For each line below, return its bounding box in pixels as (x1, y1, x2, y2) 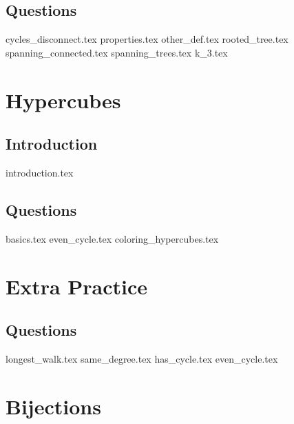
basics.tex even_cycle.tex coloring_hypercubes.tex (6, 231, 219, 245)
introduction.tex (6, 165, 74, 179)
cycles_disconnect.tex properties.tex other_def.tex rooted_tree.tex (6, 32, 288, 46)
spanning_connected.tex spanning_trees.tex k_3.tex (6, 45, 228, 59)
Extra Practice (6, 272, 148, 300)
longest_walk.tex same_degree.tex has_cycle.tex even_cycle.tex (6, 351, 278, 365)
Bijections (6, 392, 101, 420)
